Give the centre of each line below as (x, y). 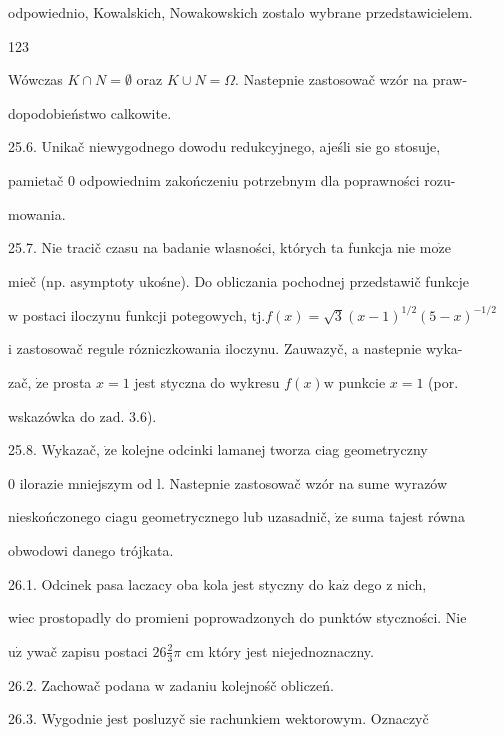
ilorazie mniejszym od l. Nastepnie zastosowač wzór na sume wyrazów (233, 482)
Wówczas (35, 79)
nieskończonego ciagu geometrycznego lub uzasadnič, (169, 516)
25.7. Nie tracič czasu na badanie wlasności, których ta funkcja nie (212, 247)
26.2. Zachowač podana (79, 684)
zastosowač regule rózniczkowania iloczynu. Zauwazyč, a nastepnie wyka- (239, 348)
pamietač (36, 179)
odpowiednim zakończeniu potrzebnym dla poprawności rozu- (267, 179)
